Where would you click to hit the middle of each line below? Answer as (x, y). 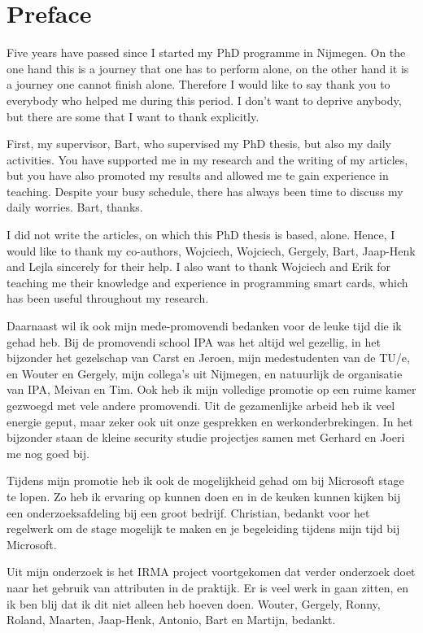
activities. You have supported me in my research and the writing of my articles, (207, 159)
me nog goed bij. (48, 453)
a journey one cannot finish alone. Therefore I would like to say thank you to (198, 84)
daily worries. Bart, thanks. (75, 207)
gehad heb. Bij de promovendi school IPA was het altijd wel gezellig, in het (194, 341)
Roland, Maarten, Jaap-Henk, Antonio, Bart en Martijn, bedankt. (171, 620)
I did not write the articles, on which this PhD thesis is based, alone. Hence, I (201, 235)
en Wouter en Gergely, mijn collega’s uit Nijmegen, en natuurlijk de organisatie (205, 373)
